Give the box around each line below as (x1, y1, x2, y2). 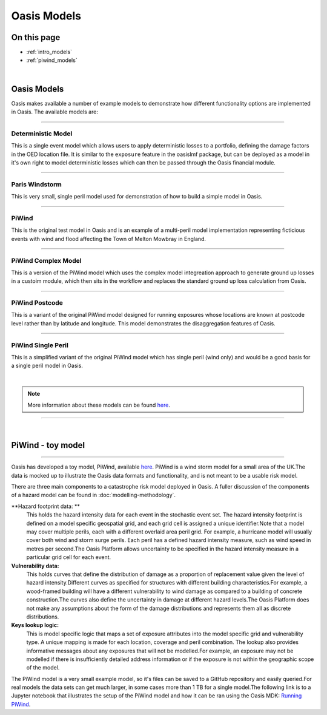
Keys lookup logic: (11, 622, 59, 629)
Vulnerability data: (11, 562, 59, 569)
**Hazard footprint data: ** (11, 503, 80, 510)
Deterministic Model (11, 129, 73, 138)
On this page (11, 32, 61, 42)
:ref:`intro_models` (26, 49, 73, 56)
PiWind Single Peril (11, 341, 69, 349)
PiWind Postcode (11, 299, 64, 307)
